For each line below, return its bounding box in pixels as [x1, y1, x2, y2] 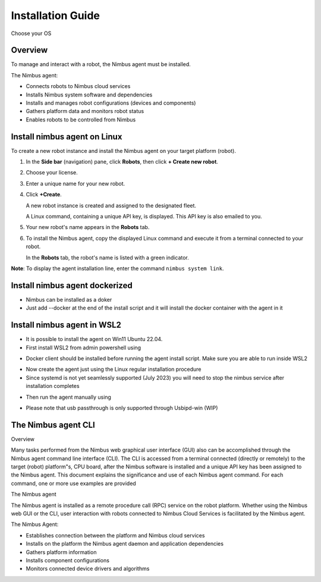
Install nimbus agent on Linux [11, 132, 122, 142]
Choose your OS [11, 30, 52, 37]
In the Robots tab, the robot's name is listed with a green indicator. [26, 254, 190, 261]
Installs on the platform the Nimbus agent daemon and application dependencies [26, 540, 224, 547]
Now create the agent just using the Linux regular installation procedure [26, 366, 202, 373]
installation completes [26, 383, 80, 390]
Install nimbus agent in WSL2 [11, 320, 122, 330]
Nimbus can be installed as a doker [26, 296, 112, 303]
